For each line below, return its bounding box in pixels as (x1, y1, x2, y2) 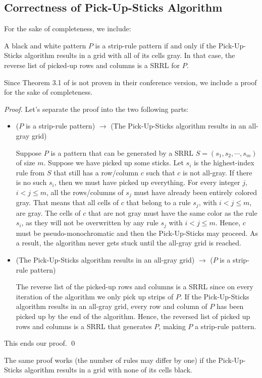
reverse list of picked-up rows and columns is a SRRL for (4, 59, 180, 70)
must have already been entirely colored (134, 186, 257, 197)
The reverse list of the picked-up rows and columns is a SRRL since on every (16, 281, 253, 292)
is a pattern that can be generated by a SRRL (50, 147, 194, 158)
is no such (16, 177, 47, 187)
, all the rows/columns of (46, 186, 124, 197)
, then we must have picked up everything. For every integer (54, 177, 240, 187)
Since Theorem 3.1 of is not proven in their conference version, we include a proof (4, 77, 257, 87)
